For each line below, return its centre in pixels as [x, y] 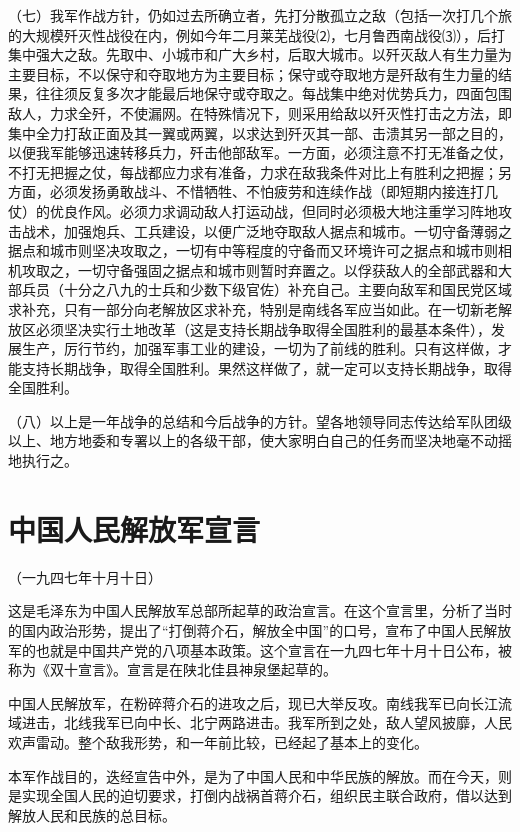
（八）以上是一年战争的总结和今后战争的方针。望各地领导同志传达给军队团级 [260, 420]
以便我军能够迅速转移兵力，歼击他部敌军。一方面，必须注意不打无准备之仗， [260, 152]
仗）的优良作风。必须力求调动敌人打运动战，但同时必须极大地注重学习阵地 [253, 210]
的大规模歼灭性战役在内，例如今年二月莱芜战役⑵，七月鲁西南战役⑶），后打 [256, 34]
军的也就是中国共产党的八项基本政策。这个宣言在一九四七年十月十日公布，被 [260, 649]
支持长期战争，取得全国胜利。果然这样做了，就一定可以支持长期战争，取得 [266, 367]
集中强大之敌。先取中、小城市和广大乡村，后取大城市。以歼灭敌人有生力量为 [260, 54]
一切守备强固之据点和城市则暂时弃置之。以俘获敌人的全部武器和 [287, 269]
